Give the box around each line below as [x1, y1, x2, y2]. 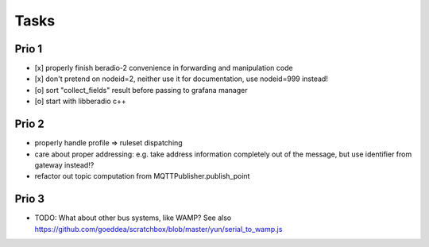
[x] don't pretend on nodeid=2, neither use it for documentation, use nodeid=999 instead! [34, 74, 329, 83]
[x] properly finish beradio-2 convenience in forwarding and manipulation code [34, 64, 293, 73]
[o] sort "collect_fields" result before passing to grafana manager [34, 85, 248, 95]
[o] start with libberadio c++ [34, 96, 126, 106]
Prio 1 [14, 42, 43, 56]
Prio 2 [14, 118, 45, 131]
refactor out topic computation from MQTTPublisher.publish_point [34, 172, 250, 181]
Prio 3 [14, 192, 45, 206]
